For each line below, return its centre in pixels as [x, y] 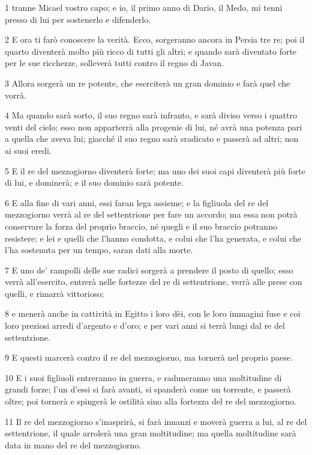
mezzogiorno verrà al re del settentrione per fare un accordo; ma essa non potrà [151, 214]
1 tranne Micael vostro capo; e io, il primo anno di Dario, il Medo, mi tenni [144, 7]
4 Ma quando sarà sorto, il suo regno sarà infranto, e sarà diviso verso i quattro [151, 115]
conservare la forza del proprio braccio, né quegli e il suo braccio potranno [141, 226]
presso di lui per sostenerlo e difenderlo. [78, 19]
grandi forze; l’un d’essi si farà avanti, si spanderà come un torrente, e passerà [148, 389]
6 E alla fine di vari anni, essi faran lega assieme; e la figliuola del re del [137, 202]
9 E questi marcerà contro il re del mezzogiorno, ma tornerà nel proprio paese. [149, 357]
